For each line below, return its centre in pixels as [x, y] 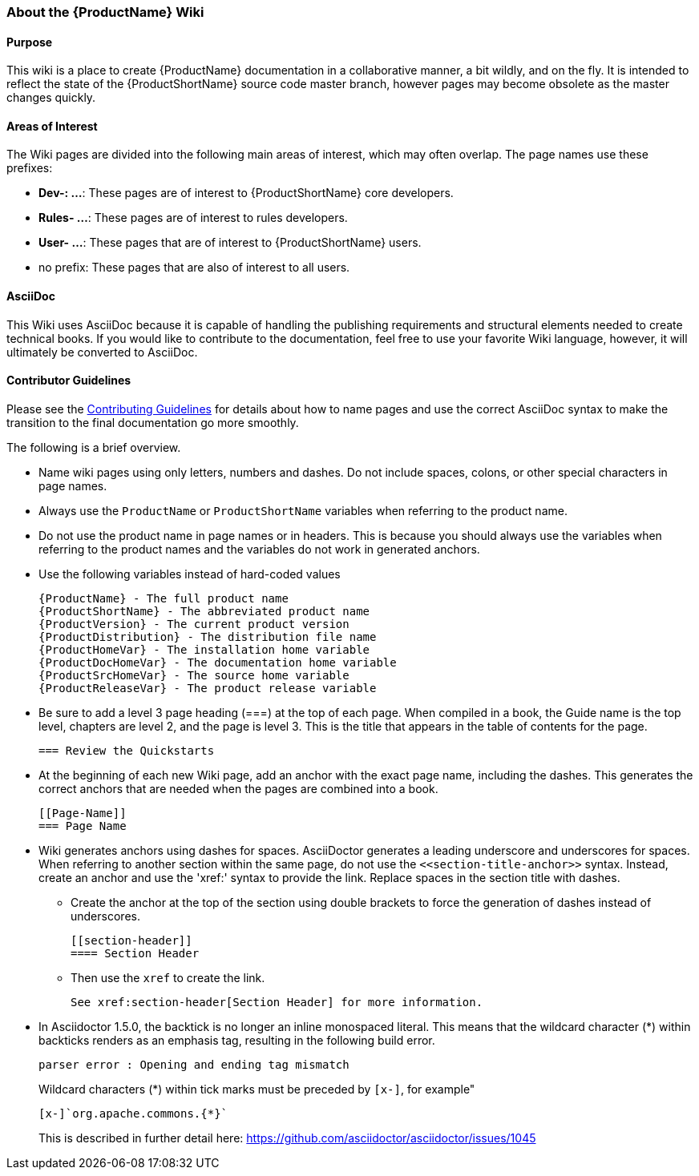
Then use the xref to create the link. [168, 977]
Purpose [30, 42]
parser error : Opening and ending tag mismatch [194, 1064]
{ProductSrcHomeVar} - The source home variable [194, 675]
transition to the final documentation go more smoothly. [153, 422]
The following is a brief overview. [94, 447]
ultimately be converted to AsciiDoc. [102, 352]
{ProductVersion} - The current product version [194, 624]
